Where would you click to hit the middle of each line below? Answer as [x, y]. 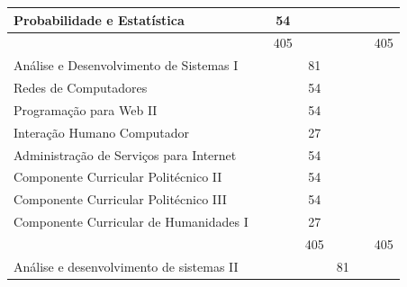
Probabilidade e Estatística [99, 19]
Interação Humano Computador [101, 132]
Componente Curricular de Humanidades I [131, 222]
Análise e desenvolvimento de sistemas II [126, 266]
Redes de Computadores [81, 88]
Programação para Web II [86, 109]
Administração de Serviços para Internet [125, 154]
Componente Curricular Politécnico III [120, 199]
